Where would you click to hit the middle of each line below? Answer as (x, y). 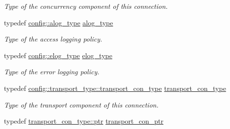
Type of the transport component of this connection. (81, 104)
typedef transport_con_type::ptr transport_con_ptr (84, 121)
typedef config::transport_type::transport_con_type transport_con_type (115, 88)
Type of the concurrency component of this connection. (86, 6)
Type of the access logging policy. (53, 39)
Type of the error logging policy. (52, 72)
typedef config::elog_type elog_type (58, 55)
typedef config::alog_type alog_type (59, 22)
